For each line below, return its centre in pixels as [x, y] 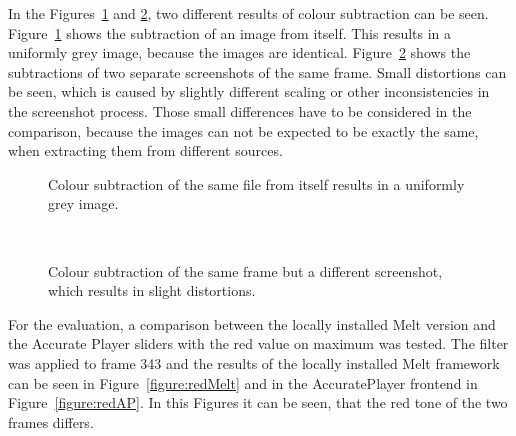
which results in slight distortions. [152, 290]
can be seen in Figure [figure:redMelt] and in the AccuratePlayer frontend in [243, 382]
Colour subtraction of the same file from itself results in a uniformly [256, 183]
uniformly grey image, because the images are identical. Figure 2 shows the [239, 52]
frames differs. [51, 421]
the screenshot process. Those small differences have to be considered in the [240, 110]
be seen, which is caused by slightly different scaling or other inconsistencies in [249, 91]
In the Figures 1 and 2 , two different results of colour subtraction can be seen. [248, 13]
